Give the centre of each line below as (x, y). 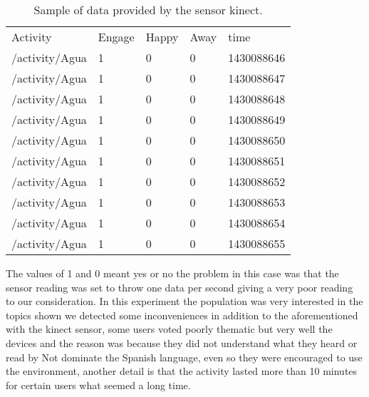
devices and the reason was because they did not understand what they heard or (182, 342)
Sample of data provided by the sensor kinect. (148, 10)
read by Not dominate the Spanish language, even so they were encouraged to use (184, 357)
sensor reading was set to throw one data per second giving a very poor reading (180, 287)
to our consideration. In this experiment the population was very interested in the (184, 301)
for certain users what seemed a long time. (98, 385)
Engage (116, 37)
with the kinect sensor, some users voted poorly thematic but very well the (169, 329)
